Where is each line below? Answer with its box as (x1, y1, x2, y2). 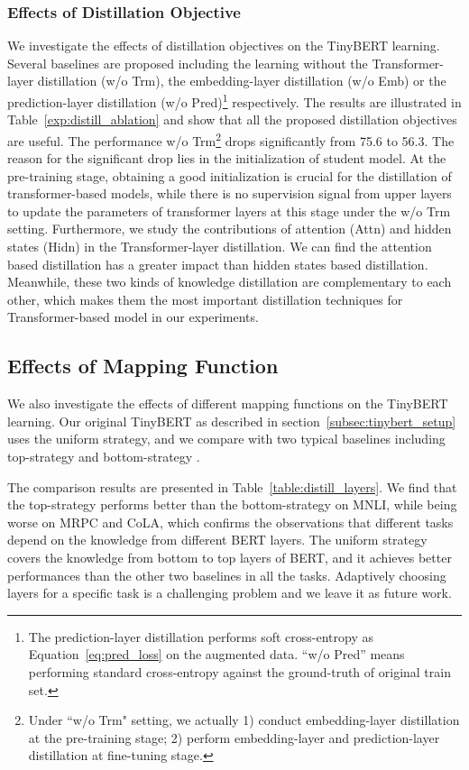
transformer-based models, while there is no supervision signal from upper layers (7, 184, 452, 203)
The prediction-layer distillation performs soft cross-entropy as (28, 627, 373, 646)
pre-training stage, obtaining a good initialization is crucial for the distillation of (7, 166, 452, 185)
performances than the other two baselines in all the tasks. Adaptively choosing (7, 565, 446, 584)
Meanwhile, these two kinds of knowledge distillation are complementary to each (7, 272, 452, 291)
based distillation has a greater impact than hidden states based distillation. (7, 254, 428, 273)
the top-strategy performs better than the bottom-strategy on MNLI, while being (7, 495, 457, 514)
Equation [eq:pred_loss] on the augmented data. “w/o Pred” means (28, 645, 405, 664)
